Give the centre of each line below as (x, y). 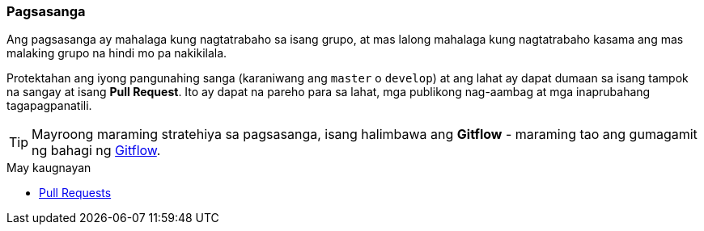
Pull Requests (75, 193)
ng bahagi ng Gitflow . (96, 151)
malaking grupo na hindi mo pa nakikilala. (117, 53)
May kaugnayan (49, 168)
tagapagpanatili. (49, 106)
